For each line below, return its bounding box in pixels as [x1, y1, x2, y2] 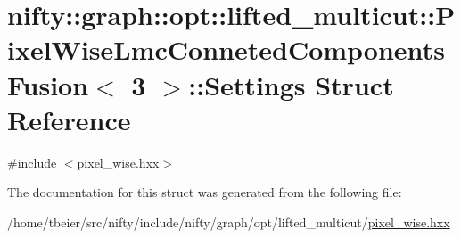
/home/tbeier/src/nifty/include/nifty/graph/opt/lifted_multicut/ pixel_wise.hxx [7, 212, 450, 231]
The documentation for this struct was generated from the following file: [7, 183, 402, 201]
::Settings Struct [188, 66, 394, 103]
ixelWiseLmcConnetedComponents [7, 31, 445, 68]
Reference [7, 101, 131, 137]
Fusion [7, 66, 89, 103]
